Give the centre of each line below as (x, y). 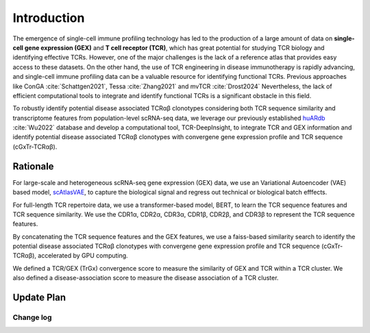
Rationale (33, 166)
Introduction (49, 18)
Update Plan (39, 298)
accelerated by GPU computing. (83, 256)
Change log (32, 317)
